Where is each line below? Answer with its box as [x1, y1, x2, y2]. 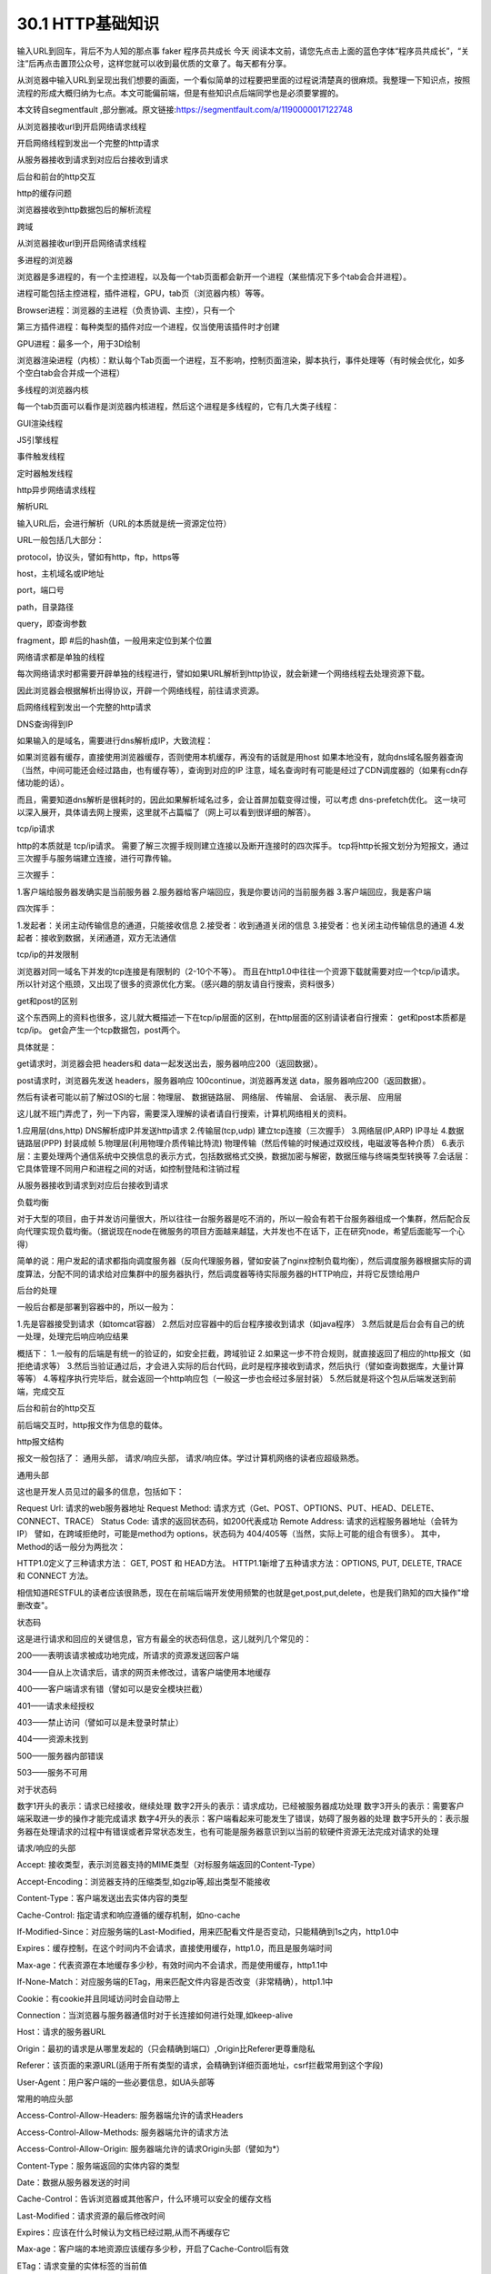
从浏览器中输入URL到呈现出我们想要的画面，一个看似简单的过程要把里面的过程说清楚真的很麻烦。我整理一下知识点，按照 [16, 75, 471, 86]
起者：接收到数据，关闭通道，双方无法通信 [16, 932, 176, 943]
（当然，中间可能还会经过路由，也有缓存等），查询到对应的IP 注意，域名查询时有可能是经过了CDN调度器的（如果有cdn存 [16, 764, 468, 775]
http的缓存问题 [16, 187, 73, 199]
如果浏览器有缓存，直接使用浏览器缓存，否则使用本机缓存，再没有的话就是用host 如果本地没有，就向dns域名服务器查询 [16, 751, 464, 763]
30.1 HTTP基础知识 [16, 14, 160, 34]
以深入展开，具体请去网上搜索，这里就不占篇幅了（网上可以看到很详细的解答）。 [16, 806, 316, 818]
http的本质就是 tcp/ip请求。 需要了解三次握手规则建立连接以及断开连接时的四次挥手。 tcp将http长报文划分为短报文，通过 [16, 840, 469, 850]
